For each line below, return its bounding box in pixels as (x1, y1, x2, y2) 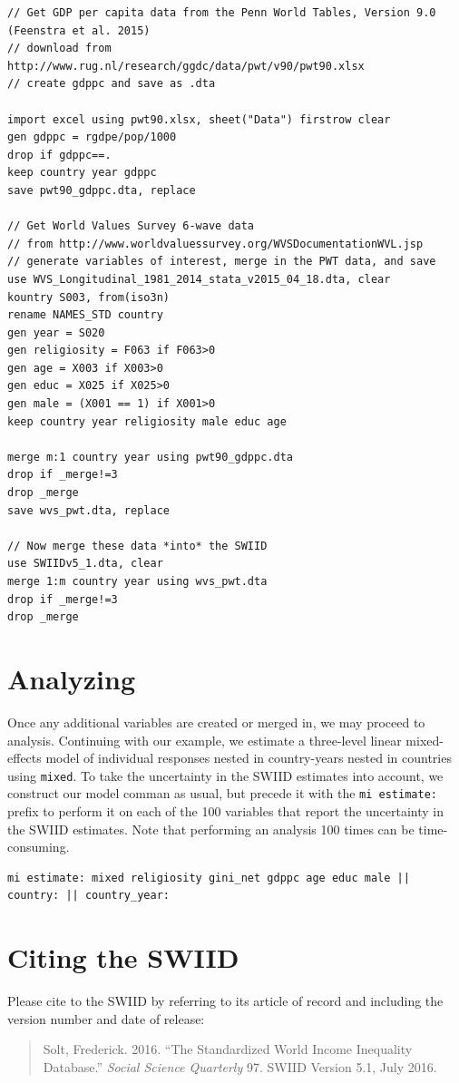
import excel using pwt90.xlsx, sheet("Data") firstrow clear (7, 112, 391, 126)
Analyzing (7, 659, 136, 697)
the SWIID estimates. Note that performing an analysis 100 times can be (7, 819, 415, 838)
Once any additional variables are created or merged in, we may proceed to (7, 712, 425, 731)
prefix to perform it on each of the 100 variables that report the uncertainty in (7, 802, 444, 820)
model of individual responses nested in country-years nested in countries (45, 748, 452, 767)
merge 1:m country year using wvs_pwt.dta (7, 575, 268, 588)
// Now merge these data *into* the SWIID (7, 539, 268, 552)
